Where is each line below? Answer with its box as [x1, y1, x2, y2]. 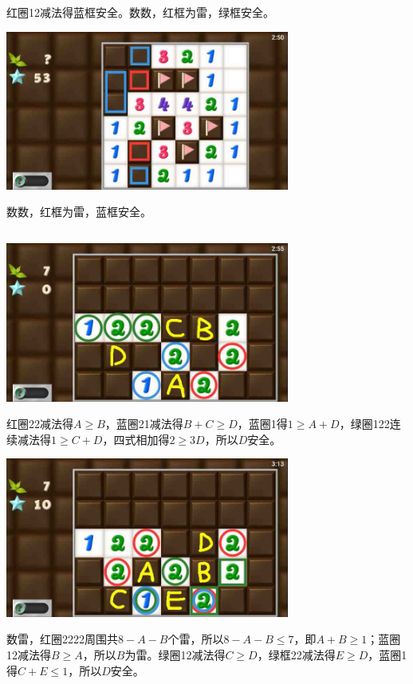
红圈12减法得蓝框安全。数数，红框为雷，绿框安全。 [6, 4, 274, 20]
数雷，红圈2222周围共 [6, 631, 118, 647]
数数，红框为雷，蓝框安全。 [6, 203, 151, 220]
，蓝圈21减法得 [104, 415, 183, 432]
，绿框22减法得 [257, 646, 336, 662]
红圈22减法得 [6, 415, 73, 432]
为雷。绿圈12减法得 [124, 646, 226, 662]
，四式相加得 [102, 430, 170, 447]
